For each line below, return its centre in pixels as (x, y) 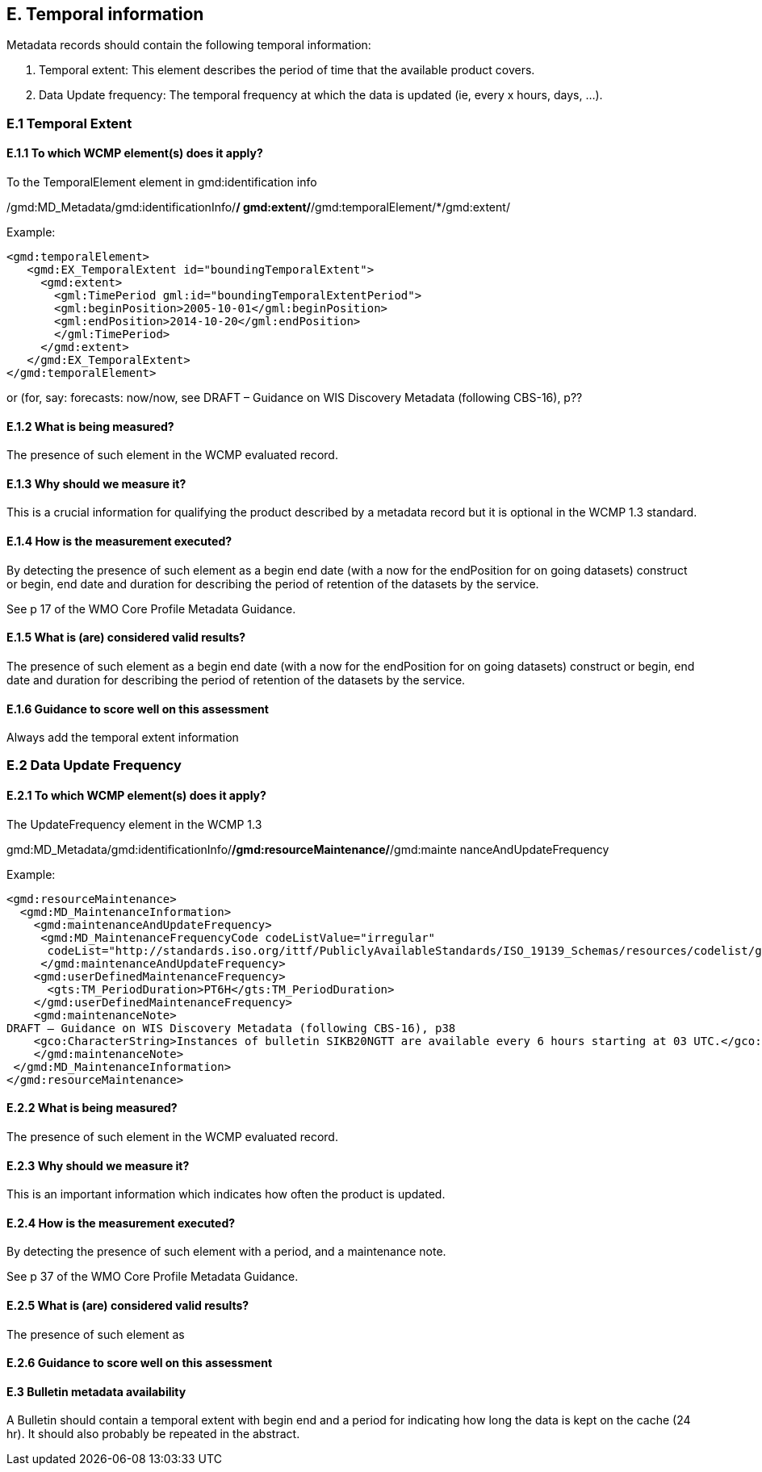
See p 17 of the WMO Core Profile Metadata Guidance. (151, 608)
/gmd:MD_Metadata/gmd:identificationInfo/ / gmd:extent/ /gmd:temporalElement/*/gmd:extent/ (258, 207)
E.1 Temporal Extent (69, 123)
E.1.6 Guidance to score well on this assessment (138, 709)
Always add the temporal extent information (123, 738)
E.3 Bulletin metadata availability (96, 1391)
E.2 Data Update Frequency (94, 765)
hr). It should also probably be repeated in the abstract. (153, 1434)
